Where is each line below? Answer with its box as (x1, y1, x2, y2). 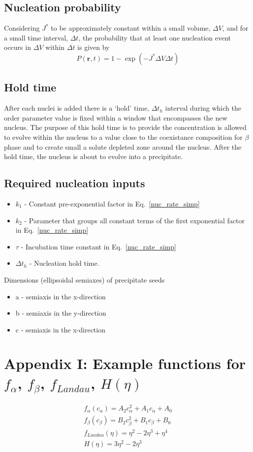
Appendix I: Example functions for (4, 353, 246, 373)
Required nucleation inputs (4, 175, 145, 191)
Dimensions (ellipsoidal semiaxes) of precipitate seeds (4, 274, 165, 285)
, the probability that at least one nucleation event (78, 32, 231, 42)
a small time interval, (4, 32, 68, 42)
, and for (222, 23, 249, 33)
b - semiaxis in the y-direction (15, 308, 106, 318)
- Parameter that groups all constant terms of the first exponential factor (24, 215, 245, 225)
